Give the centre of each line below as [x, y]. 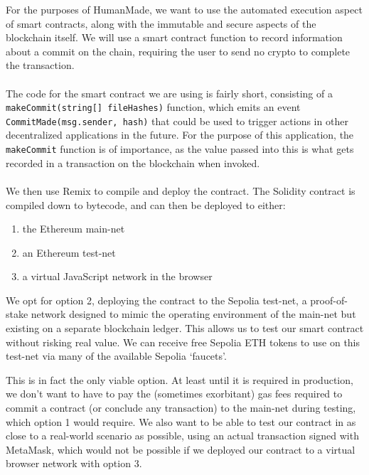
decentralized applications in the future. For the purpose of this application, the [180, 135]
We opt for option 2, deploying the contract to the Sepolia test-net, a [156, 300]
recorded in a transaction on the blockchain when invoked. [133, 162]
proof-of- [329, 300]
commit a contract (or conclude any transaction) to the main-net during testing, [181, 408]
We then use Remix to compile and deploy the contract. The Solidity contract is [181, 190]
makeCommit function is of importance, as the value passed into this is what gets [180, 149]
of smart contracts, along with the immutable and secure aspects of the [161, 23]
